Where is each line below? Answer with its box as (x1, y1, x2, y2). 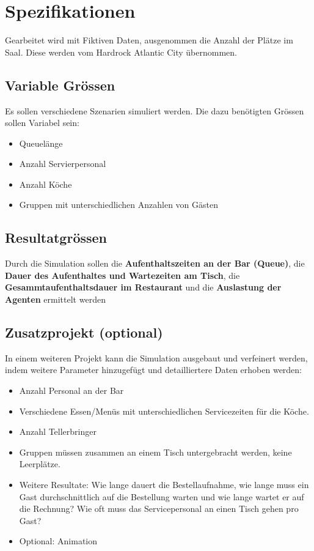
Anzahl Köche (19, 177, 72, 190)
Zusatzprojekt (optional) (5, 323, 163, 342)
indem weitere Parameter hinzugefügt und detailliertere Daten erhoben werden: (5, 363, 302, 376)
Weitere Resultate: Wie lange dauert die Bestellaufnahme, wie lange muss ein (19, 478, 309, 491)
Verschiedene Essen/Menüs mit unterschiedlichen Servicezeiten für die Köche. (19, 404, 309, 417)
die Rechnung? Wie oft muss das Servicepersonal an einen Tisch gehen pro (19, 502, 299, 515)
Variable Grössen (5, 75, 115, 94)
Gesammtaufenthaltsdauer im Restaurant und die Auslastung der (5, 281, 282, 294)
